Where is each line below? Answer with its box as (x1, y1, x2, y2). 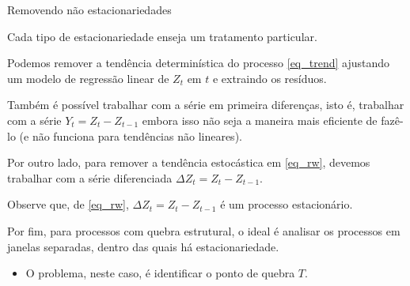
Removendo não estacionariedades (7, 2, 172, 17)
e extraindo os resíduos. (212, 70, 327, 86)
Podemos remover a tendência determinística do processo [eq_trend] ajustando (7, 55, 390, 71)
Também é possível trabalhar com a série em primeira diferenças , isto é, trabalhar (7, 96, 404, 113)
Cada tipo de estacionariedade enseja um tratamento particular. (7, 28, 317, 44)
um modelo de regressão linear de (7, 70, 169, 86)
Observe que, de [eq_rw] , (7, 196, 129, 213)
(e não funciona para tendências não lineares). (19, 127, 242, 144)
